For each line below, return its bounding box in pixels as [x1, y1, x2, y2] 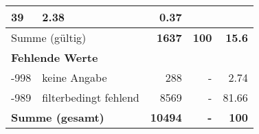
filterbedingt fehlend [42, 89, 139, 105]
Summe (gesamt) [11, 109, 104, 125]
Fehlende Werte [11, 49, 98, 65]
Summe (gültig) [11, 30, 87, 45]
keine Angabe [42, 69, 107, 85]
